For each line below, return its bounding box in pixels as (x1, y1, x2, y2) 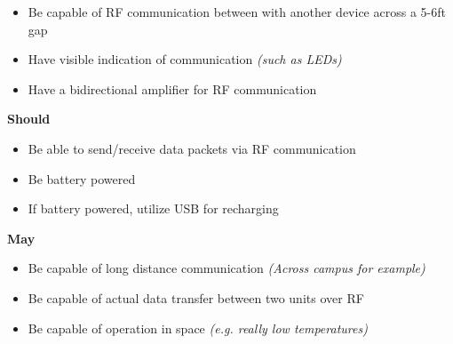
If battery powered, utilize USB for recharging (28, 199, 279, 218)
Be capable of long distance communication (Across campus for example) (28, 259, 425, 277)
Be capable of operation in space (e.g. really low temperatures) (28, 318, 368, 337)
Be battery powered (28, 169, 136, 188)
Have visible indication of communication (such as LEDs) (28, 50, 342, 68)
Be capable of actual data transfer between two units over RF (28, 288, 364, 307)
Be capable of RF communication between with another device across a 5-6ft (28, 3, 446, 20)
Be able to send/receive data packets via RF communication (28, 139, 356, 157)
